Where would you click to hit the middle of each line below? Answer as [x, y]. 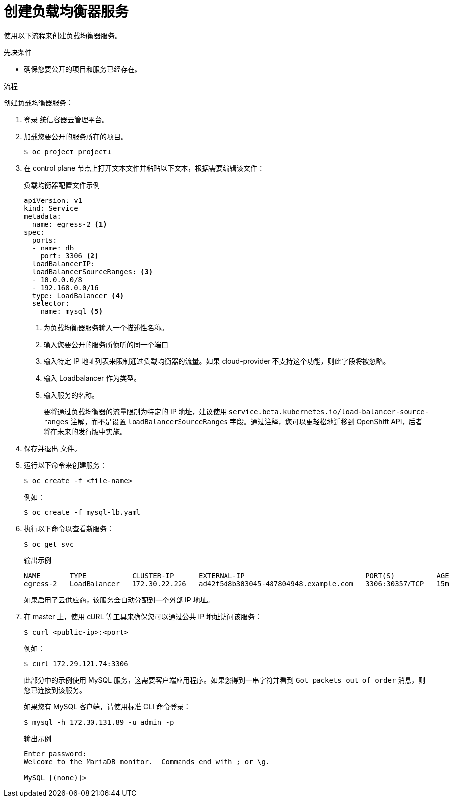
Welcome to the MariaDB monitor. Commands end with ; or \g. [147, 762]
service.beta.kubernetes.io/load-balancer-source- [329, 412]
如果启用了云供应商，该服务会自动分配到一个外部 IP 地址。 [119, 600]
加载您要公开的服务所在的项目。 [76, 136]
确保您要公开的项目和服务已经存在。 [83, 69]
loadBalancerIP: [63, 264]
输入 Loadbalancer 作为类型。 [92, 378]
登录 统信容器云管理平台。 [66, 119]
